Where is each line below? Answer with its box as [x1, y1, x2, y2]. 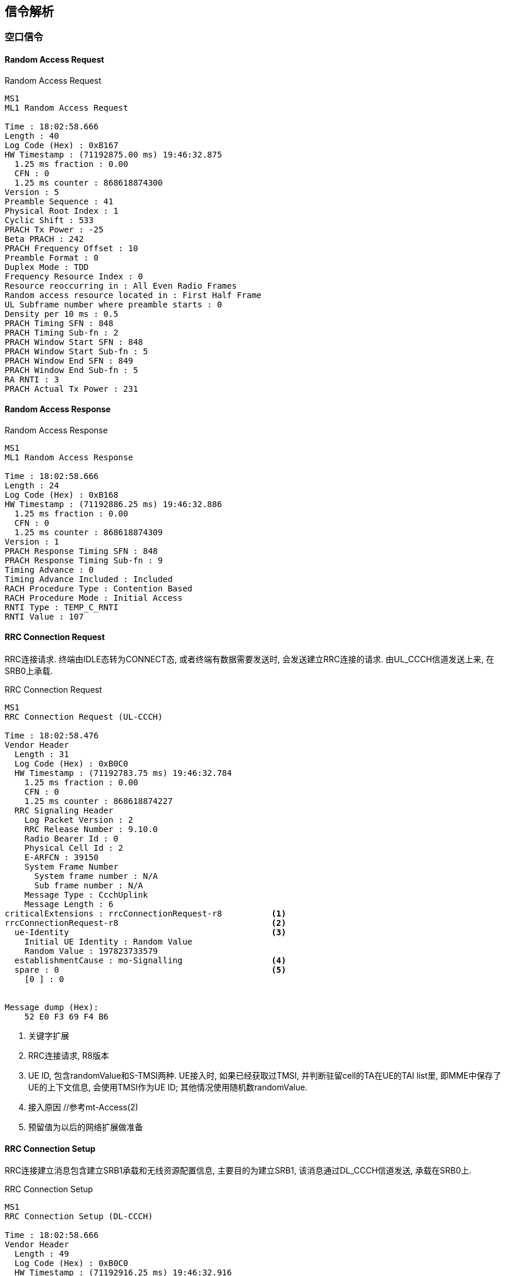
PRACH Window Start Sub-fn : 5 [5, 346, 148, 356]
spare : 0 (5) [14, 965, 286, 975]
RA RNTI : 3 [5, 374, 59, 384]
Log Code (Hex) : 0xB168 [5, 490, 118, 500]
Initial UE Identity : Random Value [24, 937, 193, 947]
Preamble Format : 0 [5, 252, 99, 262]
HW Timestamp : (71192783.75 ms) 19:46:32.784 [14, 768, 232, 778]
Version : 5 [5, 187, 59, 197]
